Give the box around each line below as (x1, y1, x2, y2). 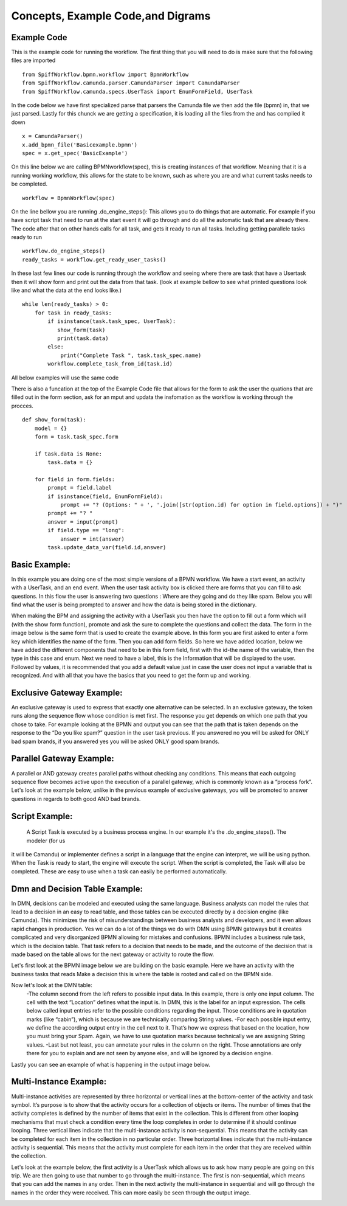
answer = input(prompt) (47, 518, 119, 525)
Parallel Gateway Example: (11, 754, 115, 764)
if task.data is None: (34, 450, 103, 457)
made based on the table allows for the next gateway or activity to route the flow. (11, 951, 215, 958)
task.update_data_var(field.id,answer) (47, 544, 167, 550)
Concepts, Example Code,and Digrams (11, 9, 211, 23)
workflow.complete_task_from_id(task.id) (47, 361, 173, 367)
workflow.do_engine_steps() (22, 248, 106, 255)
